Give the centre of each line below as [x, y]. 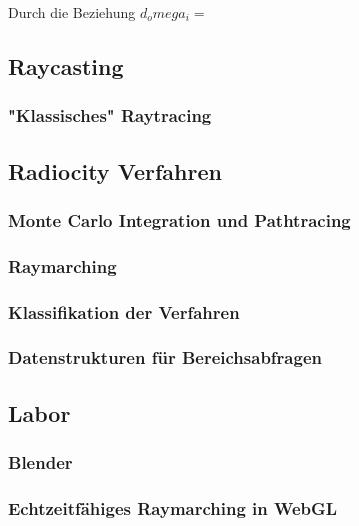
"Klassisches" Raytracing [110, 115]
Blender [40, 462]
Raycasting [66, 65]
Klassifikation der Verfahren [124, 311]
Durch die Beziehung [72, 12]
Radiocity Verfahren [115, 170]
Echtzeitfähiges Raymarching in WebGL [173, 507]
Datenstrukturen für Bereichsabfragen [165, 357]
